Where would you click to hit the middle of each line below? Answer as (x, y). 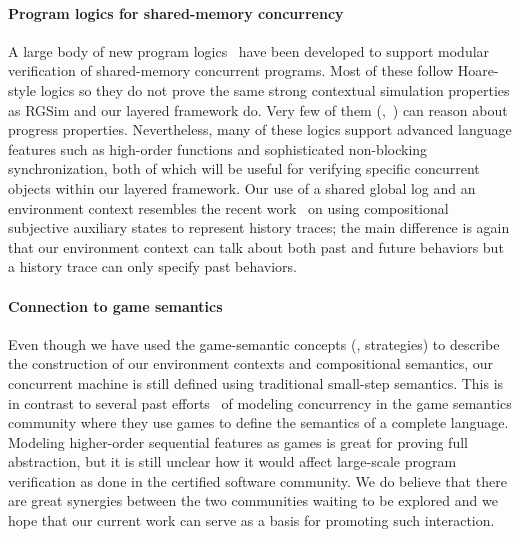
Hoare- (478, 70)
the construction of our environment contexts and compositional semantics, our (251, 363)
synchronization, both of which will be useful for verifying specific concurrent (244, 168)
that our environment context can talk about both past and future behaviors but (256, 246)
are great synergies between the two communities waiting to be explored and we (253, 500)
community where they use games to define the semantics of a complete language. (258, 422)
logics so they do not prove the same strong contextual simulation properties (275, 89)
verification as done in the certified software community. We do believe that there (257, 480)
